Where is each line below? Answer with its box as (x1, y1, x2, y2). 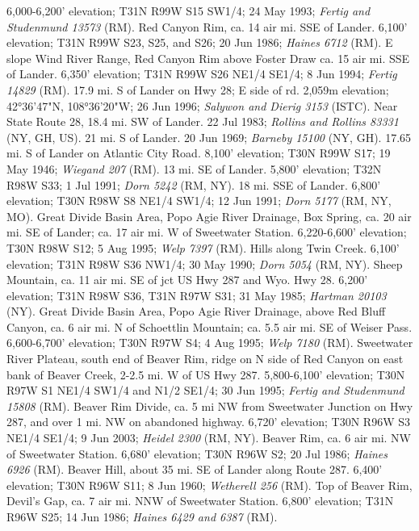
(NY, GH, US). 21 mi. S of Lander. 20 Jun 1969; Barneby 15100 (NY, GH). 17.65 (6, 128, 412, 145)
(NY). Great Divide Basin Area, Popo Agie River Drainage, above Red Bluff (6, 303, 386, 320)
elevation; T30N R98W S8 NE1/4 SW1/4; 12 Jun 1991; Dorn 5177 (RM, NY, (6, 192, 392, 209)
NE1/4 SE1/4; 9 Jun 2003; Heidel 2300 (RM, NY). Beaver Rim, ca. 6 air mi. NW (6, 429, 411, 446)
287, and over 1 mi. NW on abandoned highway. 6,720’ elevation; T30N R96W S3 (6, 413, 410, 430)
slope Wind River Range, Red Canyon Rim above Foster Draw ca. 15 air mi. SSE (6, 49, 410, 66)
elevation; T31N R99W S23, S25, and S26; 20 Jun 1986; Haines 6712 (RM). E (6, 34, 393, 51)
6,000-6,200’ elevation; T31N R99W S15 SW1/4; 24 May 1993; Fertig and (6, 2, 371, 19)
